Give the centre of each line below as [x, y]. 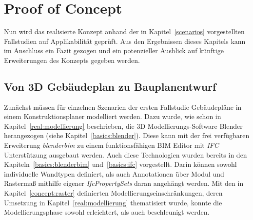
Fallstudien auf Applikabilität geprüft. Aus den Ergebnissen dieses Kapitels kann [125, 41]
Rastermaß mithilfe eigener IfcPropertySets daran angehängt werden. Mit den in [124, 183]
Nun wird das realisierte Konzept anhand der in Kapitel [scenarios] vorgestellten [124, 31]
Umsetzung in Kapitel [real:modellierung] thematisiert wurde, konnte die [113, 202]
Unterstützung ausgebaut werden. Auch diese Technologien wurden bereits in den [126, 154]
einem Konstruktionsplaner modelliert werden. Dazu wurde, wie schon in [113, 116]
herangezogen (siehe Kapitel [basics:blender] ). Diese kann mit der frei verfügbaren [127, 135]
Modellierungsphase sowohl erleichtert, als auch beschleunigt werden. [107, 212]
